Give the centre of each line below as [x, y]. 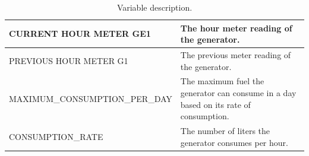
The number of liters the [225, 131]
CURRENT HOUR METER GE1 [80, 34]
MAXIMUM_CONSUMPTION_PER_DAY [91, 98]
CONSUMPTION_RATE [56, 136]
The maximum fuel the [222, 81]
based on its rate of [215, 104]
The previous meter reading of [236, 55]
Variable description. [154, 7]
